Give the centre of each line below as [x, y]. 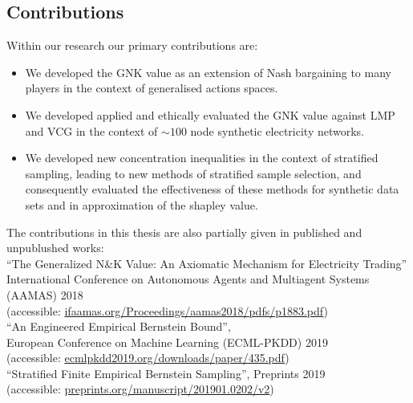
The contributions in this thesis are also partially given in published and [184, 232]
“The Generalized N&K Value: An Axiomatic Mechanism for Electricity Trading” [207, 263]
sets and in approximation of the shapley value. [142, 204]
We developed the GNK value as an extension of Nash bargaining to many [208, 72]
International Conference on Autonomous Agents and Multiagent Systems [188, 279]
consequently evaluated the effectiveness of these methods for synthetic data [212, 189]
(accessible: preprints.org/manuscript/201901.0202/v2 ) [140, 389]
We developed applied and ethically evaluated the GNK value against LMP [210, 114]
